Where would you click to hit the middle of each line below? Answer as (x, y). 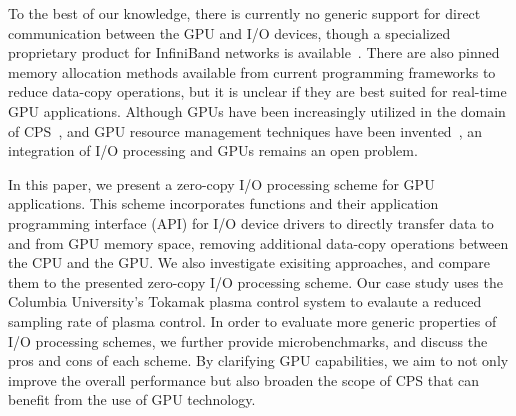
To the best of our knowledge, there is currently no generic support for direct (244, 13)
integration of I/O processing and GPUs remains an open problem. (213, 150)
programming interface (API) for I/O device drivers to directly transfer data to (251, 222)
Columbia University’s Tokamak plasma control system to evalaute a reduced (245, 301)
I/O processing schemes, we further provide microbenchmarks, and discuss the (248, 340)
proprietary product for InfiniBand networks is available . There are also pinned (254, 52)
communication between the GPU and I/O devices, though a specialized (229, 32)
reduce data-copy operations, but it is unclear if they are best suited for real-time (257, 91)
